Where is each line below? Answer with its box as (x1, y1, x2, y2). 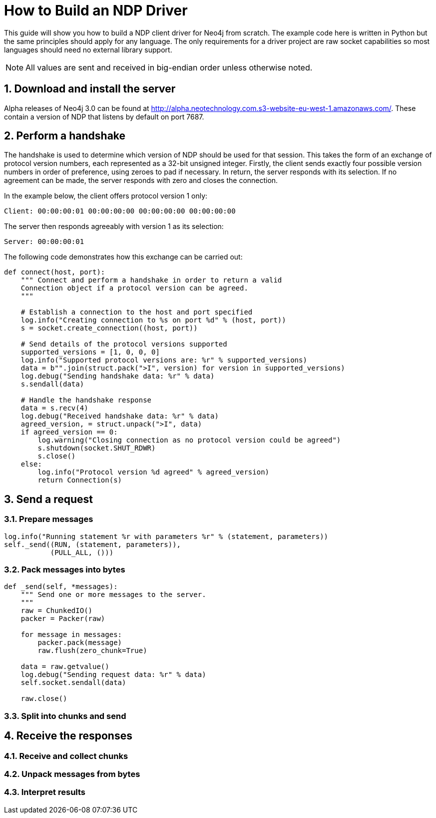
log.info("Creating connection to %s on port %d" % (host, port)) (20, 316, 286, 324)
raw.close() (20, 694, 67, 703)
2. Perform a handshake (4, 129, 126, 142)
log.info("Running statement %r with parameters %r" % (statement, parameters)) (4, 532, 329, 540)
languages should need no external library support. (4, 45, 172, 54)
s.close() (37, 452, 76, 460)
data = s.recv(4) (20, 404, 88, 412)
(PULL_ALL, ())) (50, 548, 114, 556)
